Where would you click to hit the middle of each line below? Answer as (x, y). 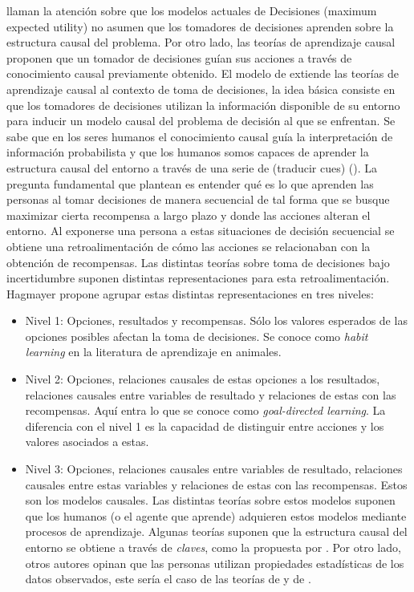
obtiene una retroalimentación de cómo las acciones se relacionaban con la (189, 246)
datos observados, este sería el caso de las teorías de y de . (168, 579)
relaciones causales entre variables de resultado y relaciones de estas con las (211, 394)
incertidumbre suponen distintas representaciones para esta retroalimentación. (198, 278)
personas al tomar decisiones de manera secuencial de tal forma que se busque (198, 199)
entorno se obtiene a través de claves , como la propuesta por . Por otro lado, (213, 547)
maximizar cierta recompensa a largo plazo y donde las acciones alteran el (189, 215)
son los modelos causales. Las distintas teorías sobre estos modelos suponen (210, 500)
